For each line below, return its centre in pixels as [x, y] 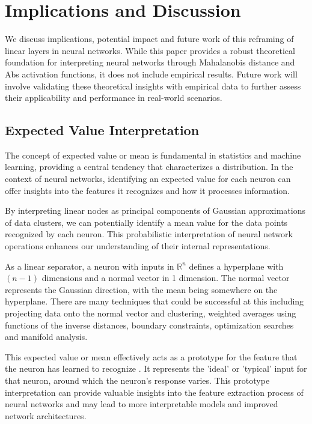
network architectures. [46, 415]
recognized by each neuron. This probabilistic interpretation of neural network [149, 234]
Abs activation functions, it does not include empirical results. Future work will [151, 74]
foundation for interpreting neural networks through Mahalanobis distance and [150, 62]
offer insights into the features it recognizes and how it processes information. [147, 190]
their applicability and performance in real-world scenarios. [114, 98]
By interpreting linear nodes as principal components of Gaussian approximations [155, 210]
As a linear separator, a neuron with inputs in [90, 266]
